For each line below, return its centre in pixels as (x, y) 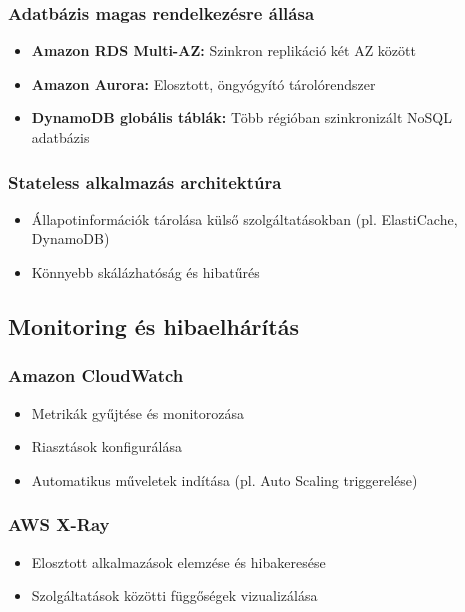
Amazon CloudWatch (96, 375)
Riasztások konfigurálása (106, 446)
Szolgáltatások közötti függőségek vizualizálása (174, 595)
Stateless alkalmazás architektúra (145, 181)
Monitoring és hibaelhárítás (153, 325)
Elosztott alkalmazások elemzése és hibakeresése (178, 561)
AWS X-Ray (59, 524)
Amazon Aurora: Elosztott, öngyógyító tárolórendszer (203, 83)
